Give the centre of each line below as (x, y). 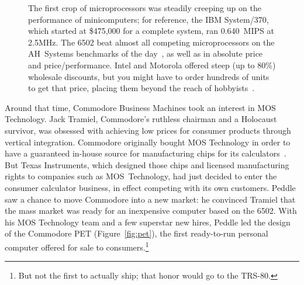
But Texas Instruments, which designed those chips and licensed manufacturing (147, 164)
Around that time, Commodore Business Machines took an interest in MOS (140, 107)
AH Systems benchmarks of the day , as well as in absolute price (146, 53)
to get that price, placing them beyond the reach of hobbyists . (141, 88)
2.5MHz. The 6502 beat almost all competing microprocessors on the (151, 42)
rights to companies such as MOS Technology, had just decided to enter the (141, 176)
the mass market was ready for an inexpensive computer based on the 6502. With (151, 211)
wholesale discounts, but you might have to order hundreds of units (149, 76)
